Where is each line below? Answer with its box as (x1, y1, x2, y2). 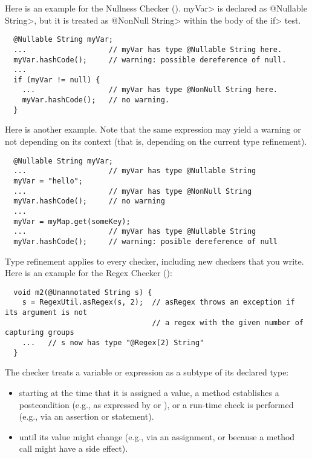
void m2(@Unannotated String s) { (13, 288, 152, 297)
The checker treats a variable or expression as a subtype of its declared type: (5, 366, 289, 378)
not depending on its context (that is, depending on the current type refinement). (5, 135, 307, 148)
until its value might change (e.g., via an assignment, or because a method (19, 430, 295, 443)
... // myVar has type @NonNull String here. (22, 85, 278, 94)
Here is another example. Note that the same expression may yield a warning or (5, 123, 301, 136)
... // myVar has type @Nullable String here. (13, 45, 282, 54)
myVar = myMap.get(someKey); (13, 217, 131, 226)
